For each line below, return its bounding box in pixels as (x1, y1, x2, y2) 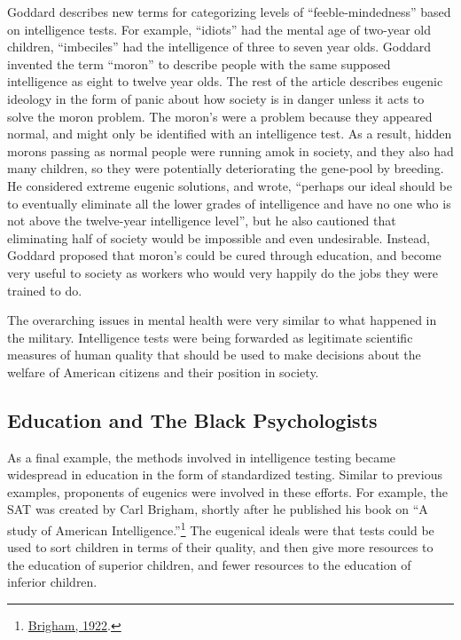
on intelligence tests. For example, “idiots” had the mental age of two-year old (7, 20, 432, 38)
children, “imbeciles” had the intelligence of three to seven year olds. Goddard (7, 37, 432, 56)
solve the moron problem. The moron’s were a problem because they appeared (7, 107, 433, 125)
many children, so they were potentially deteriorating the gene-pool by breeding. (7, 159, 444, 178)
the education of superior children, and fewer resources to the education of (7, 555, 411, 573)
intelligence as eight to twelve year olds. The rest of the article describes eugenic (7, 72, 443, 91)
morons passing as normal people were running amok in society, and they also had (7, 141, 454, 160)
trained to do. (7, 280, 82, 299)
